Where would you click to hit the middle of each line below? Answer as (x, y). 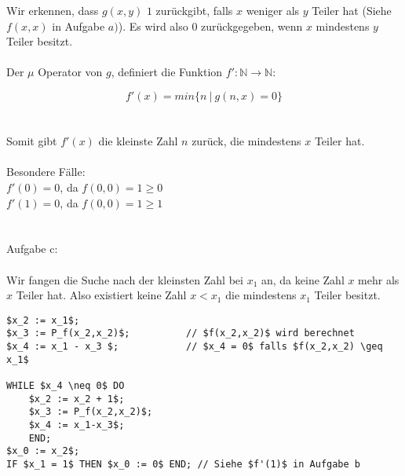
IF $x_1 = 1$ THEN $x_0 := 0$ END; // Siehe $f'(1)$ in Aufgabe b (184, 464)
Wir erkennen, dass (53, 10)
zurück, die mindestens (246, 141)
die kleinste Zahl (138, 141)
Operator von (70, 72)
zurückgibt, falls (194, 10)
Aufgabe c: (32, 249)
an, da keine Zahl (303, 279)
